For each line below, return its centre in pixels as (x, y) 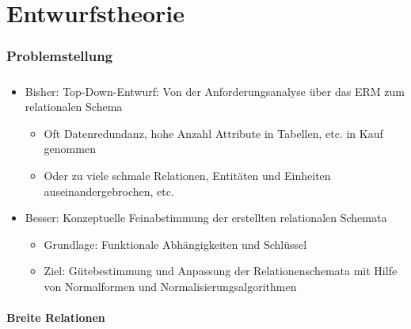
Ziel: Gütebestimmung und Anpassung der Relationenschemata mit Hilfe (221, 271)
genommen (70, 149)
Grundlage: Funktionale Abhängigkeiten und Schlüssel (175, 244)
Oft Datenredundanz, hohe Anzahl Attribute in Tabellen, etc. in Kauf (213, 133)
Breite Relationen (56, 318)
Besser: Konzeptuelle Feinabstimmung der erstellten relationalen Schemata (206, 218)
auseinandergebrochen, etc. (109, 191)
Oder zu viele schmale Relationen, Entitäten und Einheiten (187, 175)
